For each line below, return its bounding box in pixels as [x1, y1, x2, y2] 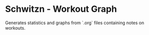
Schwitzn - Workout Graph [5, 3, 117, 15]
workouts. [5, 25, 26, 31]
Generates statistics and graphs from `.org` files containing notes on [5, 20, 145, 26]
